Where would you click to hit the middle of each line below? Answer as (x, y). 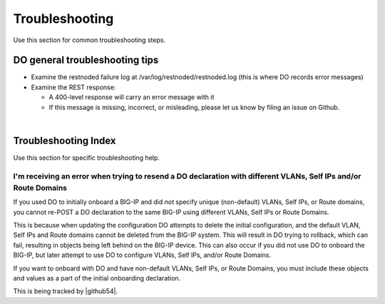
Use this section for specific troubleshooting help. (87, 158)
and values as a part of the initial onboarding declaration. (97, 278)
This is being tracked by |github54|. (65, 291)
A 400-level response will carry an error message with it (132, 97)
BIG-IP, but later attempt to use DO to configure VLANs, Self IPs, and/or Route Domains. (142, 255)
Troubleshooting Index (65, 140)
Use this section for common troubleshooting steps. (89, 40)
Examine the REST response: (73, 87)
